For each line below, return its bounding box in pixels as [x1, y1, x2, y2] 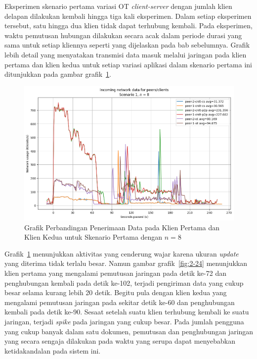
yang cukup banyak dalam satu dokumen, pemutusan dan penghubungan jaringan [4, 326, 254, 336]
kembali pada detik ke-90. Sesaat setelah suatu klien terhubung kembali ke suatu [4, 307, 249, 317]
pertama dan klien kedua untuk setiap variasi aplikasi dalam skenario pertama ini [4, 59, 253, 69]
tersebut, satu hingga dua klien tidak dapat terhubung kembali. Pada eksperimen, [4, 20, 253, 31]
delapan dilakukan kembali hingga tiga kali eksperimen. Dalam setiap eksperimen [4, 10, 252, 21]
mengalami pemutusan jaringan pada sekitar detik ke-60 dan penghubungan [4, 297, 235, 307]
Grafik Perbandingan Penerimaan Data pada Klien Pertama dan [24, 222, 220, 232]
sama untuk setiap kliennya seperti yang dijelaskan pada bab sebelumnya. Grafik [4, 40, 250, 50]
